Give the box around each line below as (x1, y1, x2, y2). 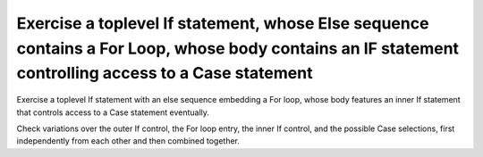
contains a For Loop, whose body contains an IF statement (16, 38, 460, 58)
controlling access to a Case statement (16, 63, 313, 84)
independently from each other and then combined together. (16, 136, 241, 146)
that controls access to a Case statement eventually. (16, 107, 210, 118)
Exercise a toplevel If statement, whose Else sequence (16, 13, 429, 33)
